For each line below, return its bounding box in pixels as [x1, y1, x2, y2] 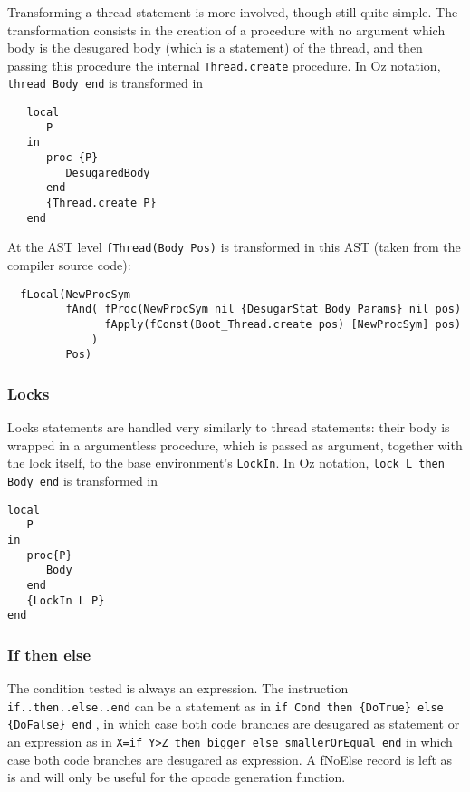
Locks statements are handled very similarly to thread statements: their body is [7, 418, 450, 437]
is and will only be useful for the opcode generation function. [7, 768, 346, 787]
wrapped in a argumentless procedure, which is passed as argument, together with [7, 435, 463, 454]
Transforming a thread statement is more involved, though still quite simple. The [7, 3, 458, 21]
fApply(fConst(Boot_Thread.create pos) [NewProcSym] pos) [104, 317, 462, 331]
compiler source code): [7, 256, 131, 274]
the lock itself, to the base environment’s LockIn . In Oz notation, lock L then [7, 453, 445, 472]
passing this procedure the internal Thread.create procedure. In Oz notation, [7, 55, 441, 74]
